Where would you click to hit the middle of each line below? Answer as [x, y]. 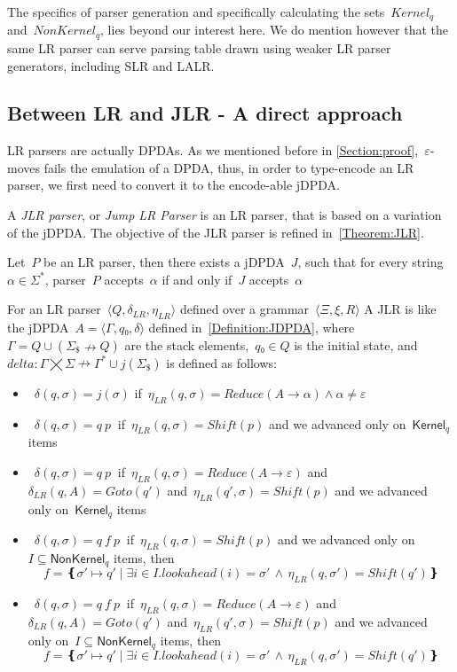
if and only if [197, 279]
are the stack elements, [187, 344]
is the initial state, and [356, 344]
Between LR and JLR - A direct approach [205, 113]
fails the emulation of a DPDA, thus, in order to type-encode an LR [229, 167]
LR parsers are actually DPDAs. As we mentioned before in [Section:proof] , [213, 150]
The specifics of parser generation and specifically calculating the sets [196, 12]
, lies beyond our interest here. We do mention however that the [274, 30]
